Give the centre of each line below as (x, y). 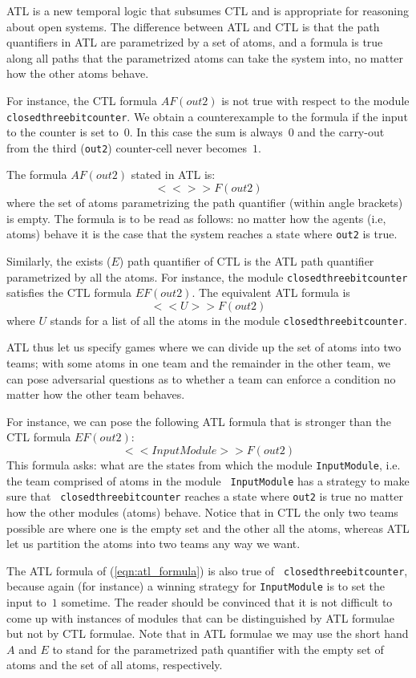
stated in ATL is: (173, 175)
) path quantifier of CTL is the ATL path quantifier (246, 260)
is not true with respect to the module (315, 100)
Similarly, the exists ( (59, 260)
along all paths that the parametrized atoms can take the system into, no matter (205, 57)
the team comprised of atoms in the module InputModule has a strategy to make (208, 480)
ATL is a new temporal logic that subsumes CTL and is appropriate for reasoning (208, 10)
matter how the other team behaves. (96, 394)
